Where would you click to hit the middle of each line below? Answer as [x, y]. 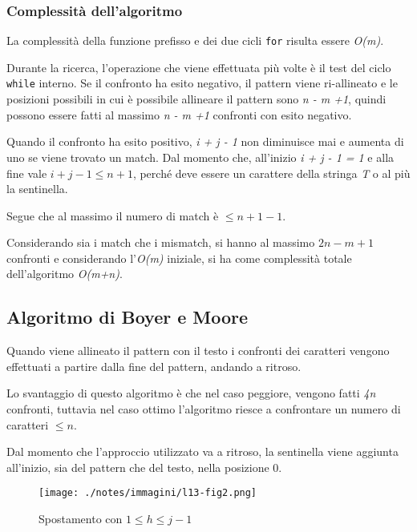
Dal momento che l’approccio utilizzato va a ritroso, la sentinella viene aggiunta [202, 451]
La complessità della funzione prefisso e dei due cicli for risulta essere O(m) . [195, 40]
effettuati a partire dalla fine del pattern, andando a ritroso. [154, 366]
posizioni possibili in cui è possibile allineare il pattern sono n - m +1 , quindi [196, 99]
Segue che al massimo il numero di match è [113, 215]
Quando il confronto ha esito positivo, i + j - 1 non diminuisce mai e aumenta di [205, 141]
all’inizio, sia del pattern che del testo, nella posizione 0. [144, 467]
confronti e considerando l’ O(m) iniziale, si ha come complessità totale [179, 258]
